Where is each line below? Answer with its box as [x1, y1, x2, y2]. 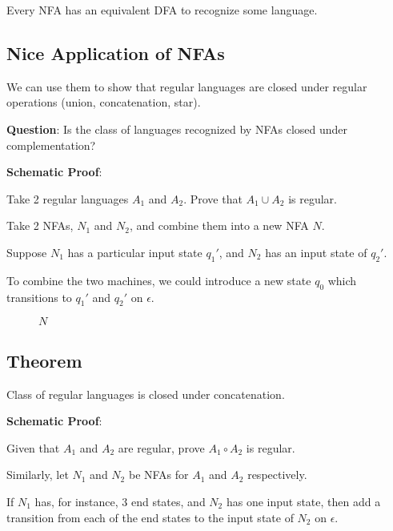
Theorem [6, 348, 82, 372]
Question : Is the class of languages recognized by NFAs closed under [6, 120, 348, 137]
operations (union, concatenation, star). [6, 94, 201, 111]
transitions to [6, 288, 72, 305]
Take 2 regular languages [6, 190, 129, 207]
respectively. [247, 466, 307, 483]
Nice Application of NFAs [6, 40, 225, 65]
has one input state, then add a [226, 493, 381, 509]
